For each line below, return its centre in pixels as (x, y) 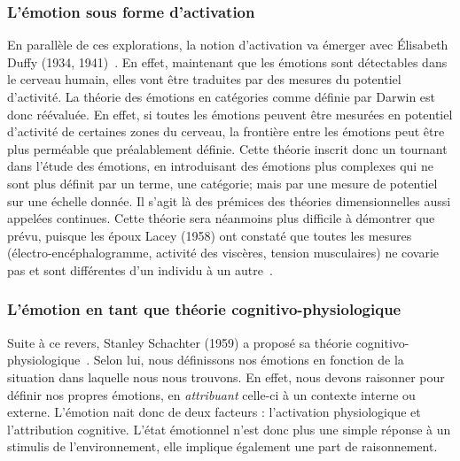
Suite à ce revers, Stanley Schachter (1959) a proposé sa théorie (179, 342)
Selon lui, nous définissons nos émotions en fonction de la (249, 360)
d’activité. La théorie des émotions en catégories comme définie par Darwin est (222, 96)
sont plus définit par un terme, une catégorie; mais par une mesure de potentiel (222, 183)
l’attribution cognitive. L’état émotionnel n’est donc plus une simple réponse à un (229, 429)
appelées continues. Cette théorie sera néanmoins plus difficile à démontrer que (221, 218)
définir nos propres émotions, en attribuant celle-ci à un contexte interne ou (211, 394)
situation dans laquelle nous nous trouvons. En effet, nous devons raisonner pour (226, 376)
